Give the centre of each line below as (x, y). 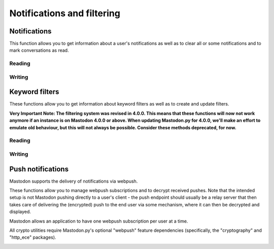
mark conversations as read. (39, 50)
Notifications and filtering (65, 13)
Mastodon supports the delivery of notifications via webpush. (74, 181)
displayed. (20, 212)
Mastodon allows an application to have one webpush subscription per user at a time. (99, 221)
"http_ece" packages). (33, 237)
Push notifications (39, 169)
